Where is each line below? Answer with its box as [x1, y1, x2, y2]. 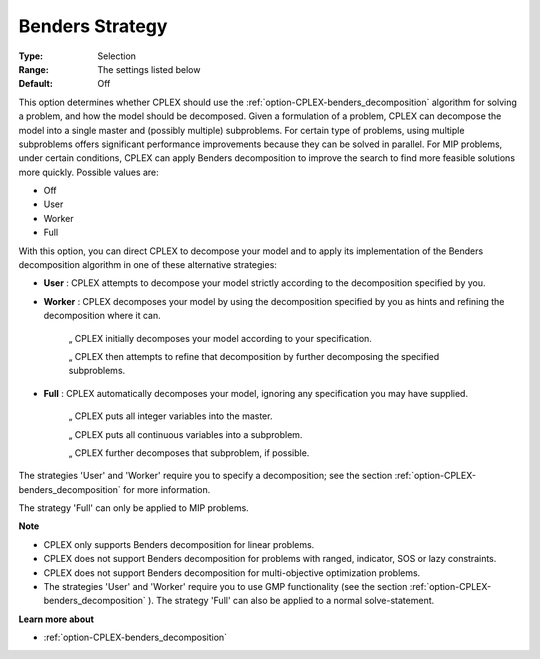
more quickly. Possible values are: [18, 166, 159, 178]
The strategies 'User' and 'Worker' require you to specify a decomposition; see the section [18, 470, 393, 482]
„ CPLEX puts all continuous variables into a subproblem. [68, 428, 303, 440]
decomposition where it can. [43, 310, 161, 322]
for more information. [123, 483, 211, 495]
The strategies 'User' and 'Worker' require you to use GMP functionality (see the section [43, 581, 408, 593]
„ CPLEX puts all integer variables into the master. [68, 410, 273, 422]
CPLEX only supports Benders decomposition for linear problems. [43, 538, 315, 550]
